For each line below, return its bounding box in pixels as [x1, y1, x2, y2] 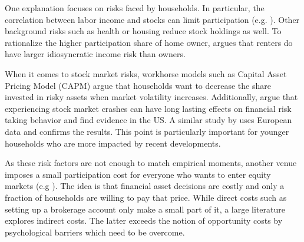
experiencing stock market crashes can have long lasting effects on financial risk [5, 102, 292, 114]
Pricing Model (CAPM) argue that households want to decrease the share [5, 79, 271, 91]
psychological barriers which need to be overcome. [5, 226, 185, 238]
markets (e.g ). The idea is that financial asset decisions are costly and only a [5, 180, 285, 192]
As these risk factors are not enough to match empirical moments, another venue [5, 157, 297, 169]
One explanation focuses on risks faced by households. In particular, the [5, 2, 265, 14]
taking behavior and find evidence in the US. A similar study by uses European [5, 114, 292, 126]
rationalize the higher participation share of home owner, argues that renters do [5, 36, 293, 48]
